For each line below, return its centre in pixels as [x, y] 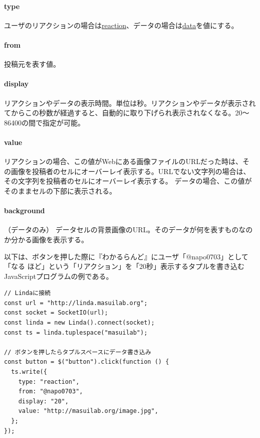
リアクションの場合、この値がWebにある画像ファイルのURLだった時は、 [123, 161]
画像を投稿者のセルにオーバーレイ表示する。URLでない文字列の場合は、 [131, 171]
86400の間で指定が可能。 [44, 122]
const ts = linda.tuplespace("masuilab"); [76, 332]
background [25, 210]
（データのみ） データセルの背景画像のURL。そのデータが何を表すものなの [128, 230]
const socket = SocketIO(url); [56, 313]
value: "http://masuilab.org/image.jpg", [88, 411]
